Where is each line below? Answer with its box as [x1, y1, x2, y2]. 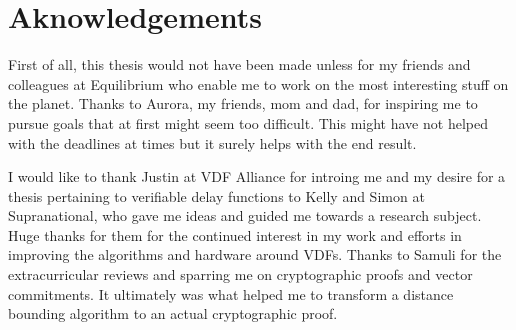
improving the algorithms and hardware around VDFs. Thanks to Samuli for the [8, 244, 502, 265]
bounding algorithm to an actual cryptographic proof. [8, 303, 338, 324]
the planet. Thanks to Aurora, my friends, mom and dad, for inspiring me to [8, 93, 478, 114]
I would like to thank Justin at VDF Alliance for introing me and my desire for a [8, 166, 506, 187]
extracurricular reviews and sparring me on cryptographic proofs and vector [8, 264, 473, 285]
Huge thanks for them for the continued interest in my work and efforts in [8, 224, 462, 245]
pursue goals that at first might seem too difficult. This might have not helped [8, 112, 488, 133]
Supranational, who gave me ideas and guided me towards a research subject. [8, 205, 482, 226]
